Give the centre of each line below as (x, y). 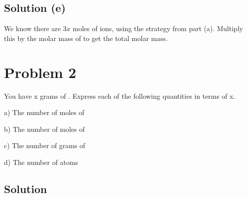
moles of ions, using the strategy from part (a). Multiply (158, 28)
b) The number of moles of (44, 129)
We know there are (33, 28)
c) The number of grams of (45, 145)
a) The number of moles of (44, 112)
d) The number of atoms (41, 162)
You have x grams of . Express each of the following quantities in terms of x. (120, 96)
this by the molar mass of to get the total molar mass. (86, 38)
